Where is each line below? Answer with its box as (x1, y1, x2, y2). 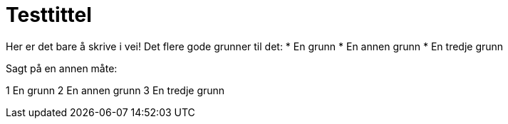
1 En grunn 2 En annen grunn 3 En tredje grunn (6, 84, 225, 96)
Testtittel (6, 3, 92, 27)
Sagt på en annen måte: (6, 62, 118, 74)
